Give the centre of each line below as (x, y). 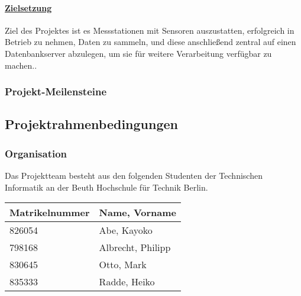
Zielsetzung (28, 7)
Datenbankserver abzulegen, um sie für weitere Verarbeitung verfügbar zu (138, 53)
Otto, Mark (123, 265)
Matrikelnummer (50, 213)
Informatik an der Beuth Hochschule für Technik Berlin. (106, 187)
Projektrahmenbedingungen (91, 124)
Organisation (36, 153)
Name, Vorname (138, 213)
